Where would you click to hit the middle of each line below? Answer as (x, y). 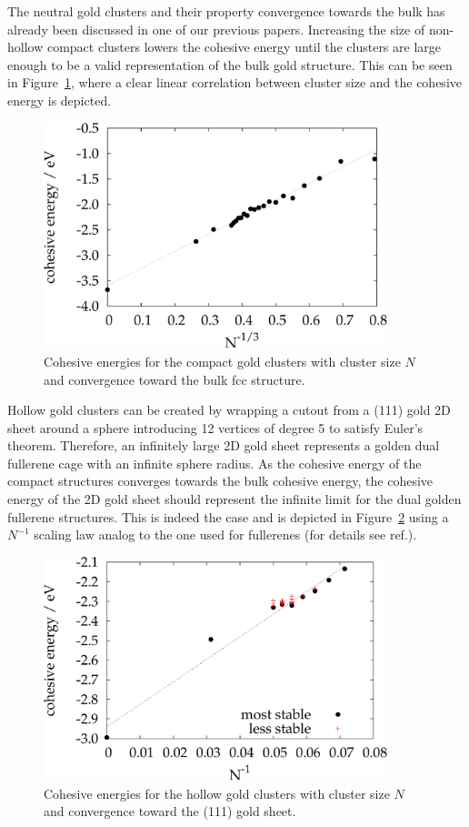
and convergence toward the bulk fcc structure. (175, 379)
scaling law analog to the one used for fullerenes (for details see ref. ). (225, 535)
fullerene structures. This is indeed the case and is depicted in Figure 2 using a (228, 516)
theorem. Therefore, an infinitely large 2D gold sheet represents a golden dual (224, 445)
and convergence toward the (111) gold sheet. (170, 811)
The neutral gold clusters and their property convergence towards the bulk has (226, 11)
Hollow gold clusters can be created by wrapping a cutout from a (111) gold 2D (229, 410)
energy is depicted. (60, 100)
